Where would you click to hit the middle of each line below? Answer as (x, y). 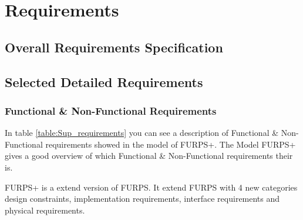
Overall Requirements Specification (114, 47)
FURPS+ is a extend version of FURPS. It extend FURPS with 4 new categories (151, 187)
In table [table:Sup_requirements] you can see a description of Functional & (142, 133)
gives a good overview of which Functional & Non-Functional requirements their (149, 156)
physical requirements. (45, 210)
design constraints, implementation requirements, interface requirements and (142, 199)
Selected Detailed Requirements (104, 81)
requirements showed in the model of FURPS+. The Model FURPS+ (171, 144)
